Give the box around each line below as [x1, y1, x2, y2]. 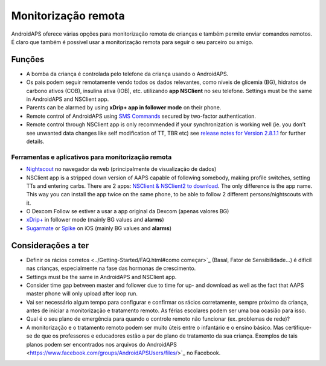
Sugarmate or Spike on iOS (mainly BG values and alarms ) [26, 224, 172, 232]
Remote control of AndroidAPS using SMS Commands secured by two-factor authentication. [26, 112, 257, 120]
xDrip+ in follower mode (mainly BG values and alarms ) [26, 216, 164, 223]
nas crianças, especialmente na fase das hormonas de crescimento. [26, 265, 196, 272]
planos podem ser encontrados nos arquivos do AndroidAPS [26, 341, 177, 348]
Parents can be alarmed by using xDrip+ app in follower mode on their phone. [26, 104, 222, 111]
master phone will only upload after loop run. [26, 290, 138, 297]
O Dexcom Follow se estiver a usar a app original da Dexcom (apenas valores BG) [26, 208, 229, 215]
